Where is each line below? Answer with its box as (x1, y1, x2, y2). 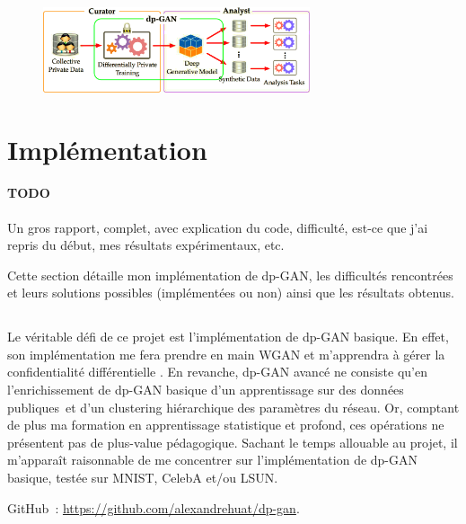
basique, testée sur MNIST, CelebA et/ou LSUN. (7, 468, 278, 487)
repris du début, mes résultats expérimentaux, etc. (7, 235, 285, 254)
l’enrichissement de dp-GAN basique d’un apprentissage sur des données (7, 380, 404, 399)
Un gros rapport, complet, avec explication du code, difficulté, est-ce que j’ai (7, 218, 428, 236)
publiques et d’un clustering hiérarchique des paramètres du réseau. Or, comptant (7, 397, 460, 416)
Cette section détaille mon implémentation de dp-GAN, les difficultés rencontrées (7, 265, 453, 284)
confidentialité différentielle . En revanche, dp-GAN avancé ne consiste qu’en (7, 362, 427, 381)
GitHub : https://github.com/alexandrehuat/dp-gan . (7, 498, 300, 517)
